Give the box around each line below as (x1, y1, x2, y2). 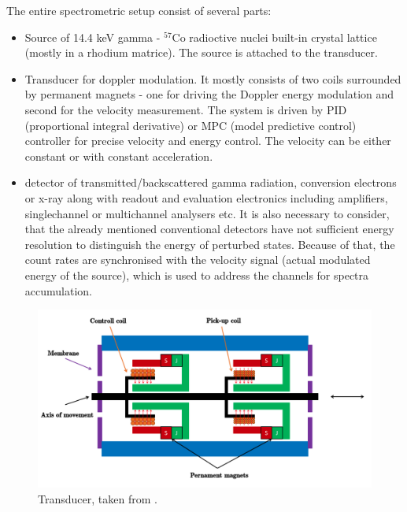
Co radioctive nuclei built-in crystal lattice (172, 28, 377, 45)
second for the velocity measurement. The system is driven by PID (24, 101, 347, 117)
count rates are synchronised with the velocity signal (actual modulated (24, 251, 371, 268)
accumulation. (24, 282, 92, 299)
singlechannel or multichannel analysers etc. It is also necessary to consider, (24, 205, 390, 221)
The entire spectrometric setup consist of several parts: (6, 2, 272, 18)
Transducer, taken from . (38, 490, 157, 506)
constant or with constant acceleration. (24, 147, 213, 164)
